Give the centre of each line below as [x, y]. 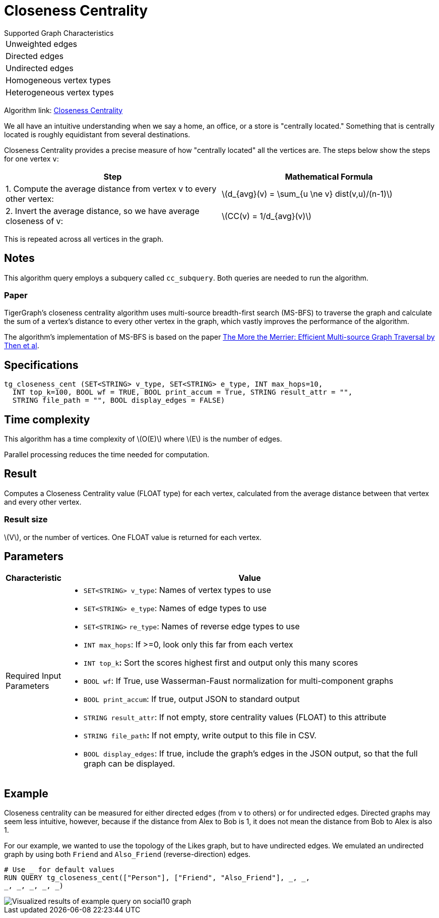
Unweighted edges [42, 44]
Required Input [34, 676]
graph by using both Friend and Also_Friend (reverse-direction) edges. [127, 854]
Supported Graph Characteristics [59, 33]
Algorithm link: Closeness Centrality [64, 110]
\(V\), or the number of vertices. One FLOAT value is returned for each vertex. [133, 537]
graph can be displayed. [129, 764]
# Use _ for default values [59, 870]
